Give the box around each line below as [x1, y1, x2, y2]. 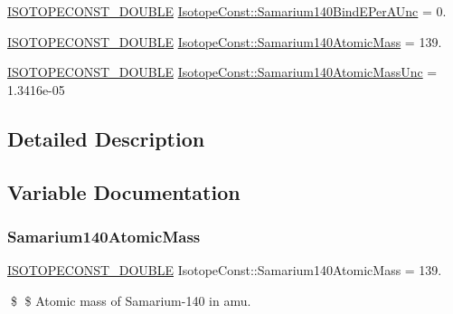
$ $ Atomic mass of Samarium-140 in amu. [10, 290, 251, 309]
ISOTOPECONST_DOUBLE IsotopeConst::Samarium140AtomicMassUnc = [7, 62, 438, 81]
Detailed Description [7, 124, 205, 152]
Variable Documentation [7, 177, 241, 205]
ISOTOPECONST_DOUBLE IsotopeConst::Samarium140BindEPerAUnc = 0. [7, 2, 447, 20]
